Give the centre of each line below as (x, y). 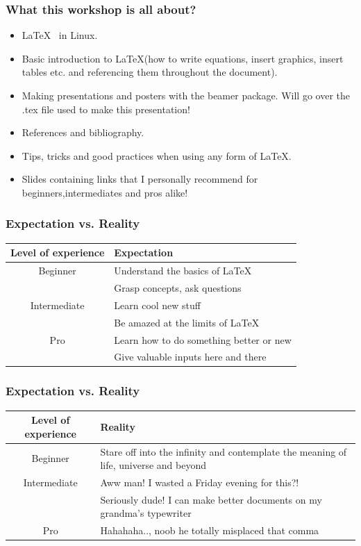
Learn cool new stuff (158, 305)
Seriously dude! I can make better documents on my (211, 499)
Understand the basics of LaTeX (183, 271)
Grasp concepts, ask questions (178, 287)
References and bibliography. (83, 132)
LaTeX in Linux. (60, 35)
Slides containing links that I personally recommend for (140, 179)
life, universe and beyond (153, 465)
